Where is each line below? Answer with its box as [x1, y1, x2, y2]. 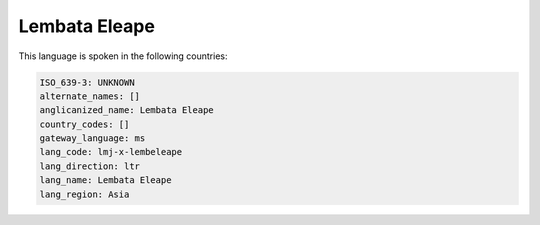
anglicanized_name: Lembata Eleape [39, 105, 214, 116]
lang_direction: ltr [39, 160, 140, 172]
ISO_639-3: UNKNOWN [39, 76, 135, 88]
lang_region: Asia [39, 188, 130, 200]
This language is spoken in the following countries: [18, 50, 228, 62]
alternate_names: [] [39, 90, 140, 102]
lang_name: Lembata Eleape [39, 175, 172, 186]
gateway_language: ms [39, 133, 146, 144]
